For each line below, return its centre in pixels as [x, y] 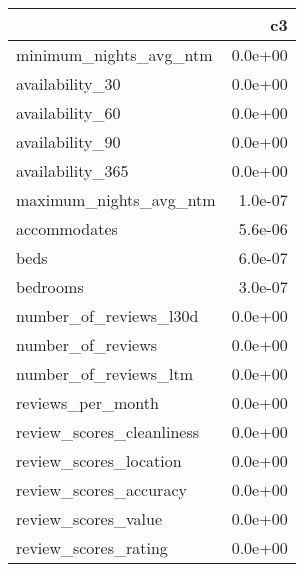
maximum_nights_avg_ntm [116, 199]
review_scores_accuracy [101, 489]
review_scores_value [89, 518]
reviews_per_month [87, 402]
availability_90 [68, 141]
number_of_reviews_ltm [105, 373]
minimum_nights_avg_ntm [114, 54]
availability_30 [68, 83]
